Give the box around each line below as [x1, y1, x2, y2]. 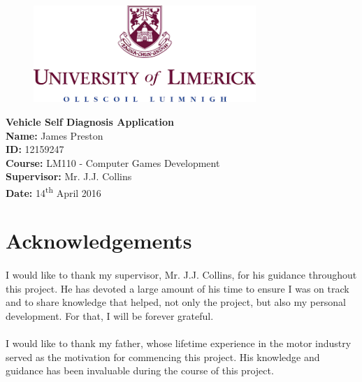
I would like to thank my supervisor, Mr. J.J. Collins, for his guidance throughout [6, 267, 357, 282]
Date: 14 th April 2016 [6, 183, 101, 200]
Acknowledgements [6, 226, 192, 255]
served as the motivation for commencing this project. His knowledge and [6, 349, 320, 364]
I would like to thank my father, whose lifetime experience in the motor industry [6, 336, 352, 351]
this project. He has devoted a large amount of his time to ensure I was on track [6, 281, 349, 295]
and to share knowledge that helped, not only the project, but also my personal [6, 295, 346, 309]
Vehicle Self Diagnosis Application [6, 115, 174, 129]
